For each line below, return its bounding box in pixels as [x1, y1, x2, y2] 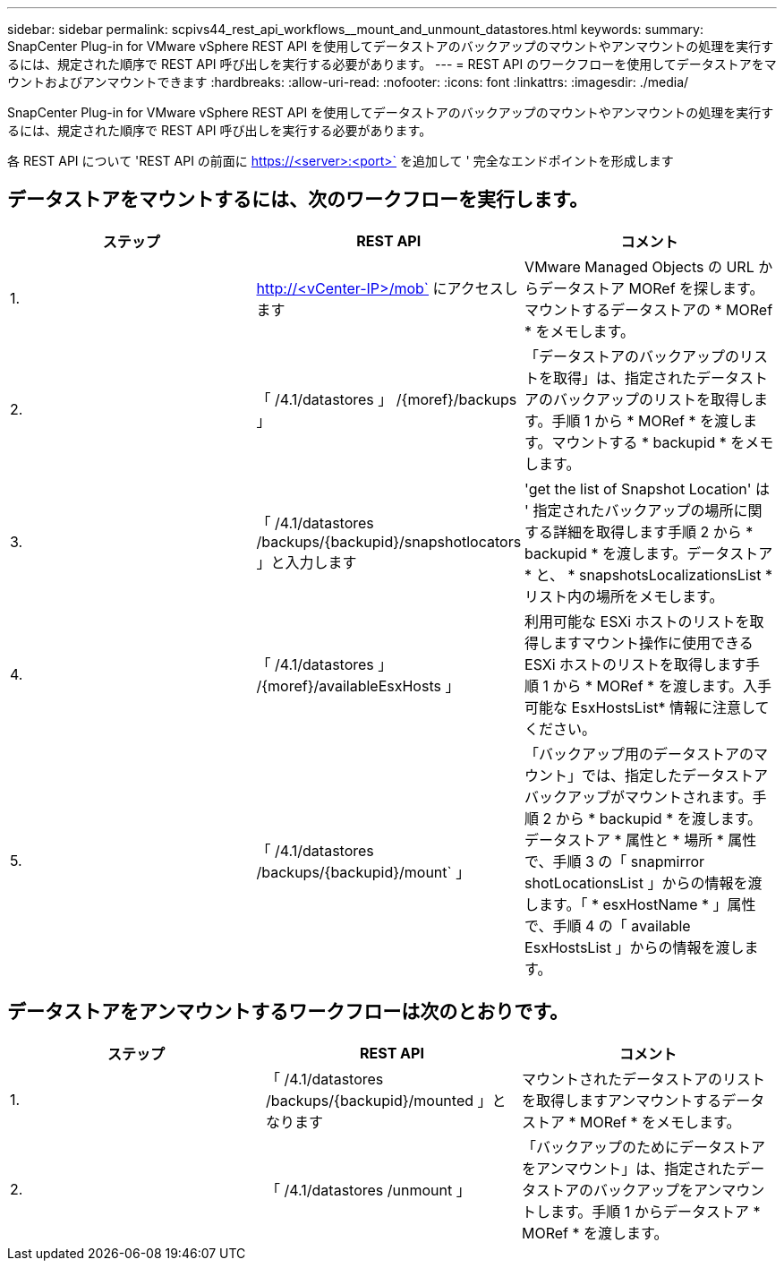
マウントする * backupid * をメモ [551, 433, 774, 451]
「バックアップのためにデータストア [521, 1137, 765, 1156]
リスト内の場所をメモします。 [524, 587, 724, 605]
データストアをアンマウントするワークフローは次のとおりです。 [7, 1000, 569, 1024]
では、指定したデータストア [582, 766, 769, 784]
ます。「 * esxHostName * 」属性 [539, 895, 756, 913]
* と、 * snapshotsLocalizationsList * [524, 565, 772, 584]
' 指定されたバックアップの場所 [524, 501, 734, 519]
